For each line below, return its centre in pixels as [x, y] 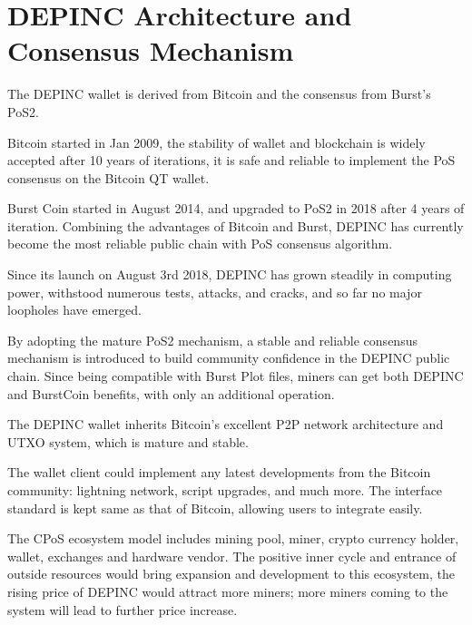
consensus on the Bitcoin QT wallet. [108, 177]
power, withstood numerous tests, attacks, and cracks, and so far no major [215, 292]
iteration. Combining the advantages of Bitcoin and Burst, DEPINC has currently [236, 225]
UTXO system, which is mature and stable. [128, 441]
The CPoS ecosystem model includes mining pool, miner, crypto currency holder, [233, 538]
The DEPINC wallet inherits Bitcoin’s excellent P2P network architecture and [226, 424]
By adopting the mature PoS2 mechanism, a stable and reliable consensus [212, 340]
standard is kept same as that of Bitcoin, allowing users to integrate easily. [215, 508]
